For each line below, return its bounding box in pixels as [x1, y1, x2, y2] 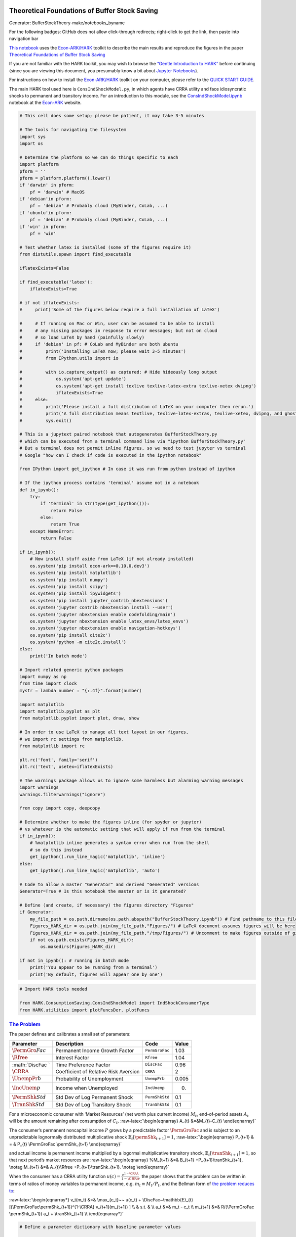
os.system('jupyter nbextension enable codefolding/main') [30, 612, 176, 617]
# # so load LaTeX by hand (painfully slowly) [19, 334, 145, 340]
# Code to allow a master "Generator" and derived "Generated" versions [19, 881, 199, 887]
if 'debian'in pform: [19, 196, 72, 202]
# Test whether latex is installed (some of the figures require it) [19, 244, 191, 250]
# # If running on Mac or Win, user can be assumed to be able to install [19, 321, 215, 327]
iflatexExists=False [19, 265, 69, 271]
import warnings [19, 785, 59, 790]
